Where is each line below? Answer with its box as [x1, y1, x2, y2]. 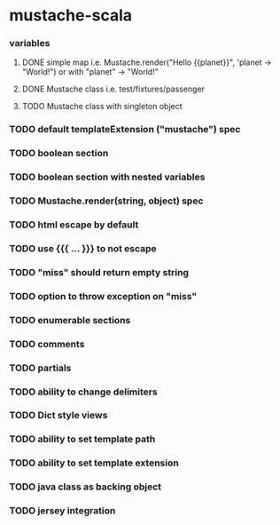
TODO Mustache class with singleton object [21, 101, 183, 112]
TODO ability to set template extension [9, 457, 179, 469]
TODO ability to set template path [9, 433, 156, 445]
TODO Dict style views [9, 410, 108, 422]
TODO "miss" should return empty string [9, 266, 189, 278]
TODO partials [9, 362, 72, 374]
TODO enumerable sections [9, 314, 131, 326]
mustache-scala [9, 5, 133, 26]
